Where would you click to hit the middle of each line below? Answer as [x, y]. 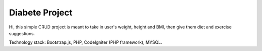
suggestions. [22, 33]
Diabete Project [41, 13]
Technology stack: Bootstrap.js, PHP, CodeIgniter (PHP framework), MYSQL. [85, 42]
